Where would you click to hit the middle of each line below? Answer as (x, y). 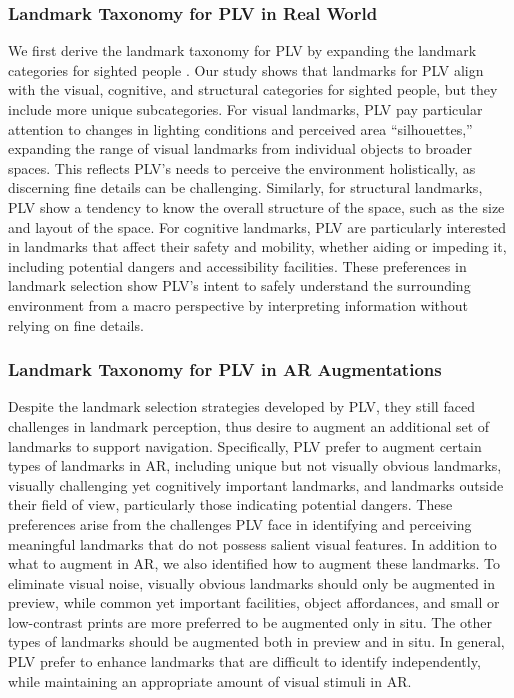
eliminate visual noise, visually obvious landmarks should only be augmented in (252, 582)
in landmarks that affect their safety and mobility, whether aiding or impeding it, (257, 246)
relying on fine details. (76, 324)
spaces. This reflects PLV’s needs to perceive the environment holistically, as (242, 167)
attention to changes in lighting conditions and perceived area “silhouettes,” (240, 128)
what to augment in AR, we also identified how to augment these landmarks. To (254, 563)
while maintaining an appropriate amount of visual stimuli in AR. (210, 680)
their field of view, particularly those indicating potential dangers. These (230, 504)
